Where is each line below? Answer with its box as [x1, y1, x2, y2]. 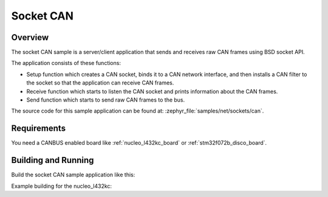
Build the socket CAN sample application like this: [11, 171, 135, 179]
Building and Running [11, 155, 94, 165]
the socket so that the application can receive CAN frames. [26, 79, 174, 86]
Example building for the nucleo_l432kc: [11, 182, 112, 190]
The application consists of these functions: [11, 60, 121, 67]
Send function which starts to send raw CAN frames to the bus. [26, 96, 185, 103]
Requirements [11, 123, 66, 134]
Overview [11, 32, 49, 43]
